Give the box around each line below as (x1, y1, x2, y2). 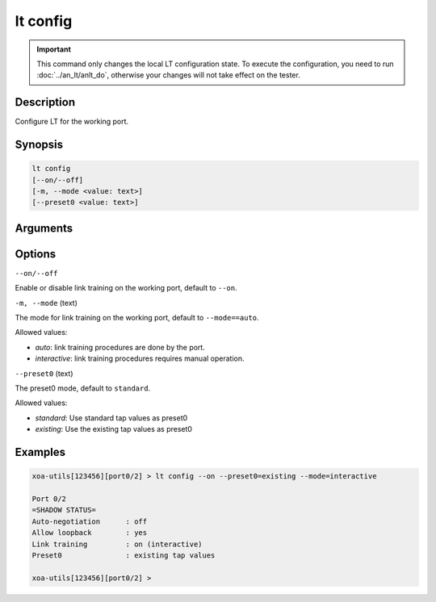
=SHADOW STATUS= (31, 505, 97, 515)
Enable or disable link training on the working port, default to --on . (15, 283, 237, 293)
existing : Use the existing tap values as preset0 (35, 424, 193, 434)
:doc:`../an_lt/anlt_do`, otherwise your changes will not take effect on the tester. (36, 70, 300, 80)
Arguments (15, 221, 73, 235)
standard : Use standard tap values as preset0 (35, 412, 188, 423)
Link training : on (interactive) (31, 539, 203, 549)
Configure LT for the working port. (15, 117, 129, 127)
